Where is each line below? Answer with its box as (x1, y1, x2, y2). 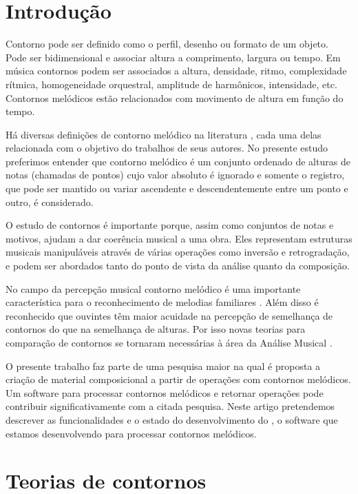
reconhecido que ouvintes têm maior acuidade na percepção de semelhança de (6, 308, 333, 322)
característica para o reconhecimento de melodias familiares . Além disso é (6, 295, 319, 309)
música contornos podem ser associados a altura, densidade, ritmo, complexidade (6, 63, 347, 78)
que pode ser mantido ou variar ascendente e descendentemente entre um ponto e (6, 181, 348, 196)
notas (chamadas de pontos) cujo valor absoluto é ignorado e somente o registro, (6, 167, 345, 182)
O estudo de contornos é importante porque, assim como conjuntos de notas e (6, 218, 334, 232)
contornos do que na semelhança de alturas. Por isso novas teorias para (6, 322, 306, 336)
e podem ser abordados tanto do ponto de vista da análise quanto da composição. (6, 258, 350, 273)
